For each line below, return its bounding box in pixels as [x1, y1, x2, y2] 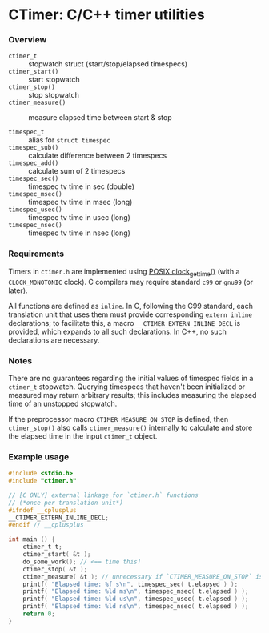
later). [8, 286, 28, 295]
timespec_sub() [8, 144, 59, 152]
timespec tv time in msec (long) [28, 198, 133, 207]
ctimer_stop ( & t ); [22, 565, 88, 573]
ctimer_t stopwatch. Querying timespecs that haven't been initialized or [8, 382, 246, 391]
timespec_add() [8, 159, 59, 167]
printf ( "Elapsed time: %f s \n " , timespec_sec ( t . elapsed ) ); [22, 580, 239, 588]
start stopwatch [28, 74, 80, 85]
